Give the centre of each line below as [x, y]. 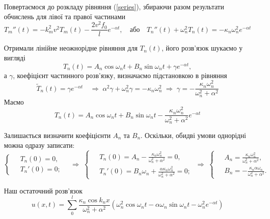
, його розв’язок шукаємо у [202, 48]
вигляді [15, 57]
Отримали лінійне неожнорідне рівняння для [71, 48]
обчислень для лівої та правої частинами [65, 16]
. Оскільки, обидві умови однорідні [193, 135]
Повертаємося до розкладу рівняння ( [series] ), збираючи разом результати [114, 6]
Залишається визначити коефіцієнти [57, 135]
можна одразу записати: [39, 145]
